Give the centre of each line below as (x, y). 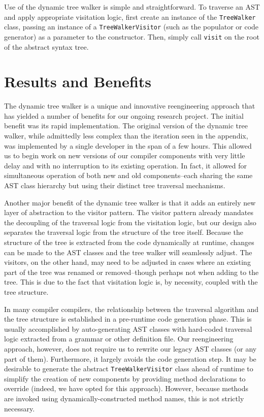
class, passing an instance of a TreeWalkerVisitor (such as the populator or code (131, 27)
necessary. (20, 408)
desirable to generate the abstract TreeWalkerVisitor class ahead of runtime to (129, 369)
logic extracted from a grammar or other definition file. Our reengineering (119, 339)
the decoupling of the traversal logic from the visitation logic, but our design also (130, 222)
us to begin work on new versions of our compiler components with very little (125, 155)
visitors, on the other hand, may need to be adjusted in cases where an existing (127, 262)
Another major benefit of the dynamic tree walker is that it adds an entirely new (130, 202)
